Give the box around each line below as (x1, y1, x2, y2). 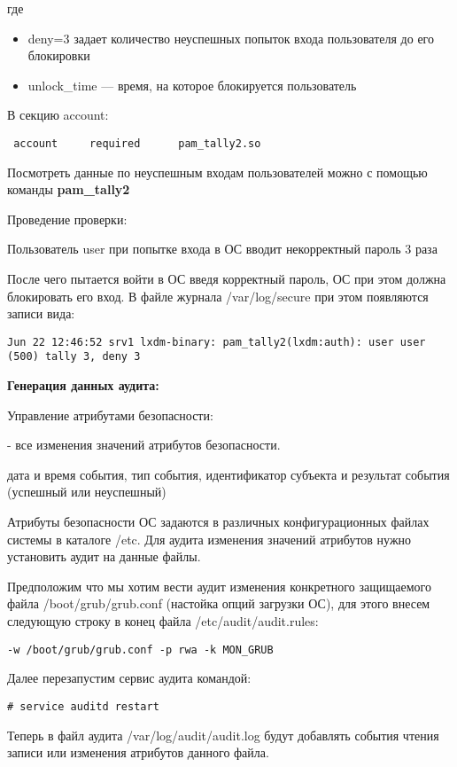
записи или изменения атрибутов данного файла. (7, 743, 269, 762)
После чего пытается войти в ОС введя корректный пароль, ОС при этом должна (7, 270, 446, 287)
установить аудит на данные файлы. (7, 547, 201, 566)
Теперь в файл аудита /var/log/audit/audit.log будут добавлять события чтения (7, 725, 439, 744)
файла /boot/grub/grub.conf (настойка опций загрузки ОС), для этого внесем (7, 594, 430, 613)
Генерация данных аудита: (7, 376, 159, 395)
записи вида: (7, 304, 75, 323)
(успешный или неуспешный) (7, 482, 167, 501)
